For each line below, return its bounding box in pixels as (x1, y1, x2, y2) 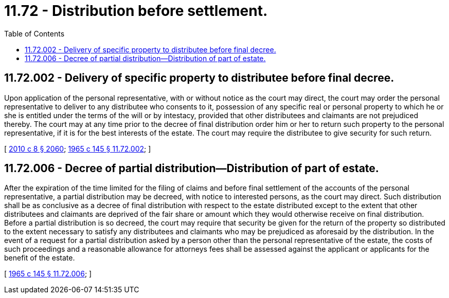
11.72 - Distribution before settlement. (4, 2, 268, 20)
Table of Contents (4, 29, 65, 38)
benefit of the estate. (4, 253, 75, 263)
